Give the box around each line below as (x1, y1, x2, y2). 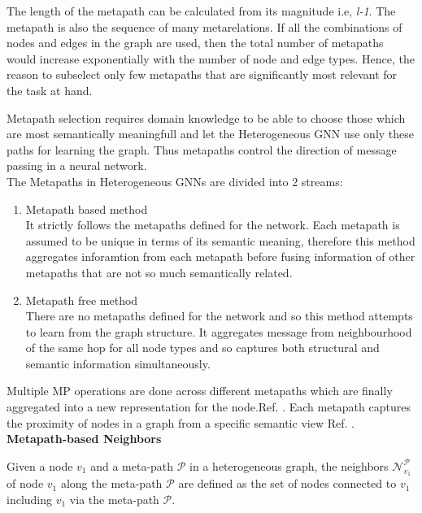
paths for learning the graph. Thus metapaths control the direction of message (7, 141, 397, 158)
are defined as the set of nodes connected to (178, 475, 397, 492)
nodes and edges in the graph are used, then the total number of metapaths (7, 34, 384, 51)
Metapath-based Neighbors (7, 430, 162, 447)
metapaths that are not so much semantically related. (25, 263, 293, 280)
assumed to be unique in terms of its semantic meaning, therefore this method (25, 232, 415, 249)
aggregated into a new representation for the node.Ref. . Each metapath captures (7, 398, 411, 415)
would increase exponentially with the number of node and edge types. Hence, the (7, 50, 415, 67)
